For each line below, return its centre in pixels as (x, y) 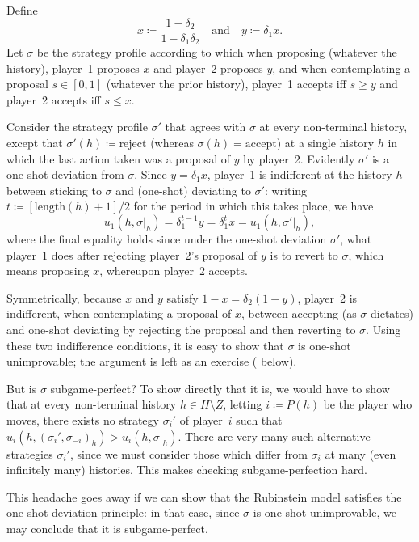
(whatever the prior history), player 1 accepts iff (226, 84)
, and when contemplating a (341, 68)
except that (35, 143)
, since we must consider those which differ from (189, 453)
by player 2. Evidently (299, 158)
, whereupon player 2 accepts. (174, 271)
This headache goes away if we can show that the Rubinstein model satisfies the (204, 496)
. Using (383, 330)
